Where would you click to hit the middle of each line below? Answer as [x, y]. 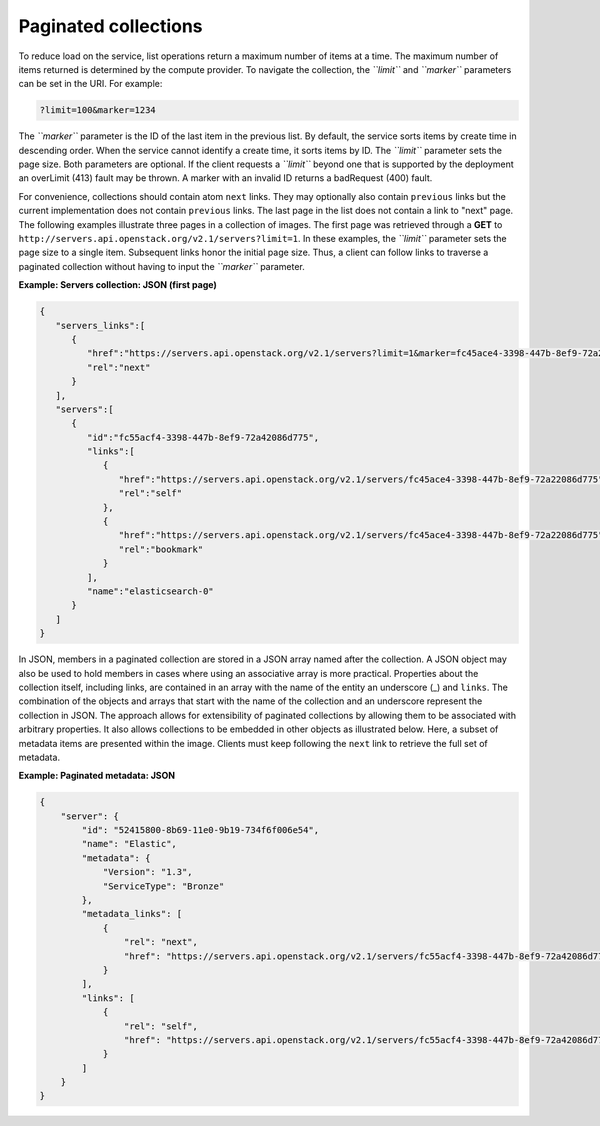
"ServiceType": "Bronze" [163, 886]
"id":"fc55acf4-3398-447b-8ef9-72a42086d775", [203, 437]
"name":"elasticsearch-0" [150, 591]
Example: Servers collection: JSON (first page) [117, 285]
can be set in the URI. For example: [90, 84]
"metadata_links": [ [132, 914]
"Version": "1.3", [148, 872]
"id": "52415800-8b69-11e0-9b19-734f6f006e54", [200, 830]
